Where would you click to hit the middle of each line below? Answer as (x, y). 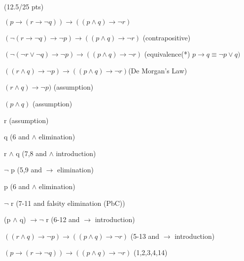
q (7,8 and (31, 153)
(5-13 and (145, 236)
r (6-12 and (63, 219)
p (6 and (17, 186)
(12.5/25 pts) (24, 6)
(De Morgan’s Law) (158, 70)
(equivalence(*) (167, 54)
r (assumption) (26, 120)
